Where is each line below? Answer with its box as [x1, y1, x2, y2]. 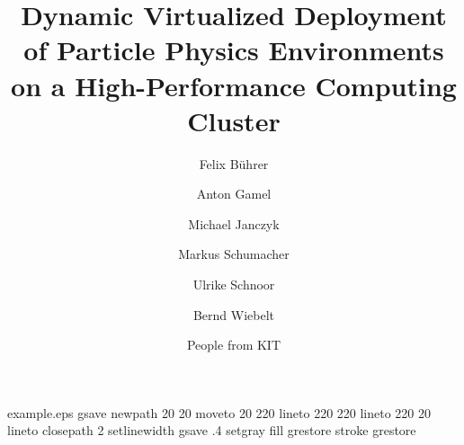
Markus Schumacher [178, 245, 290, 263]
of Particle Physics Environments [23, 31, 444, 68]
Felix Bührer [199, 154, 269, 173]
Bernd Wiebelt [192, 305, 275, 324]
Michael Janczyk [188, 214, 280, 233]
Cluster [187, 102, 281, 138]
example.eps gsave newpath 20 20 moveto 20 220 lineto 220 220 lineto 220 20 [7, 403, 432, 422]
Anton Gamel [196, 184, 272, 203]
